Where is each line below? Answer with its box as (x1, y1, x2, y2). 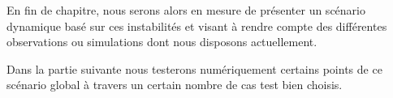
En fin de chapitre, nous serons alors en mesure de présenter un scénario (6, 2, 365, 18)
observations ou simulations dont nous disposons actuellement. (6, 33, 317, 50)
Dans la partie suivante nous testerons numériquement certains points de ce (6, 60, 382, 77)
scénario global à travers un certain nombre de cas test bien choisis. (6, 76, 343, 93)
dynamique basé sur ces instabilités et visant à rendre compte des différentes (6, 17, 387, 34)
